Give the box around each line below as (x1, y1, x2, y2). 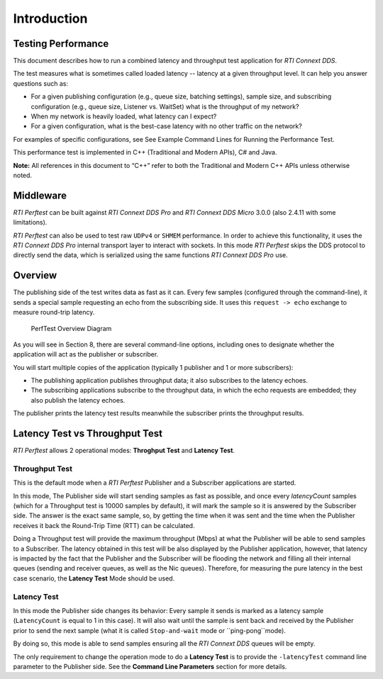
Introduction (13, 11, 88, 26)
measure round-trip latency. (13, 308, 95, 317)
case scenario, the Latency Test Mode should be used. (13, 574, 175, 583)
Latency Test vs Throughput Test (13, 427, 163, 439)
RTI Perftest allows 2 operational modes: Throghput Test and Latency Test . (13, 447, 235, 455)
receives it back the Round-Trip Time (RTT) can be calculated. (13, 521, 195, 529)
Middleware (13, 189, 67, 201)
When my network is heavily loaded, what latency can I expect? (30, 112, 217, 120)
